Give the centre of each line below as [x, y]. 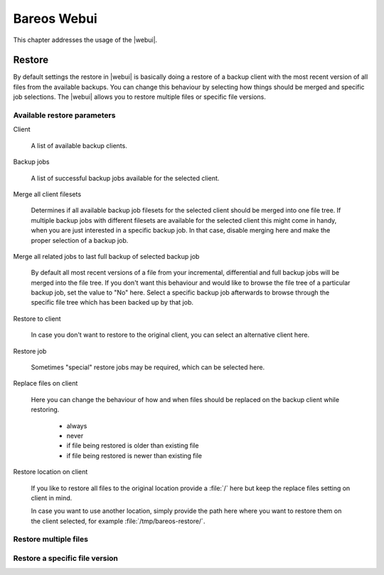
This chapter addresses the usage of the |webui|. [85, 40]
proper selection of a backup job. [80, 240]
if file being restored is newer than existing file [134, 455]
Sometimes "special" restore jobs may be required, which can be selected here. [148, 367]
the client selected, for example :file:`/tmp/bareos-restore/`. [118, 521]
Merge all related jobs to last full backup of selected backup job [106, 256]
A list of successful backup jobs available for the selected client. [125, 178]
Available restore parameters [64, 115]
